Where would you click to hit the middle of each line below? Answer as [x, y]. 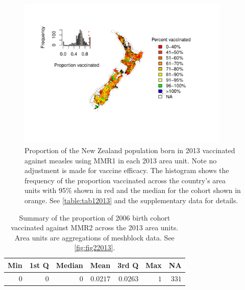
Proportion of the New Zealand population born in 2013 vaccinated [130, 150]
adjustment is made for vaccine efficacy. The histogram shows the [127, 170]
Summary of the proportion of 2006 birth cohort [95, 217]
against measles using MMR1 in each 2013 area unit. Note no [121, 160]
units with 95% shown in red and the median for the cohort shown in [133, 190]
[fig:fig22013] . [95, 247]
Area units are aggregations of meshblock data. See [94, 237]
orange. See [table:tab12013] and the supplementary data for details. [131, 200]
